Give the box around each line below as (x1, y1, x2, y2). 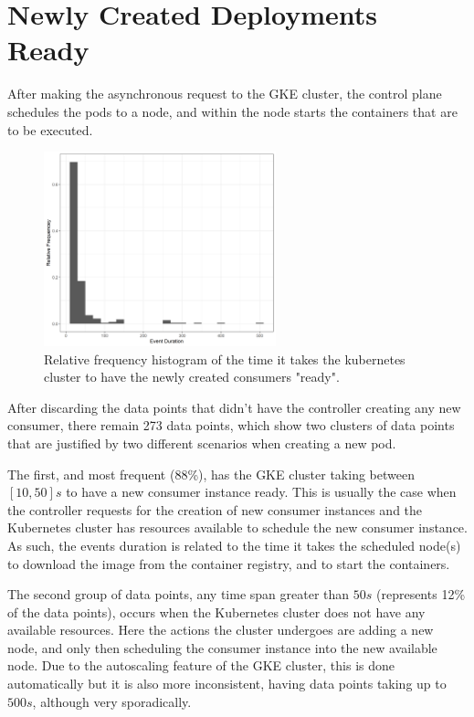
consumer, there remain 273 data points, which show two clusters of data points (7, 416, 455, 435)
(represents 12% (375, 585, 466, 604)
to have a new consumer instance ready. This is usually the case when (66, 482, 457, 501)
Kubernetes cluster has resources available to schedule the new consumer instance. (7, 518, 468, 537)
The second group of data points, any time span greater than (7, 585, 350, 604)
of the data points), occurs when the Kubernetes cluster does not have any (7, 602, 426, 621)
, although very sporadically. (32, 691, 192, 711)
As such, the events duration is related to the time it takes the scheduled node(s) (7, 535, 461, 554)
